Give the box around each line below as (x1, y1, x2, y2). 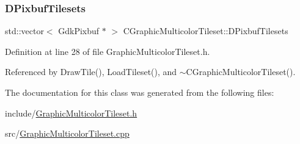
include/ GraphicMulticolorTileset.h (5, 106, 137, 119)
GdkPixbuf (58, 24, 100, 37)
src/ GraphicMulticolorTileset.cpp (5, 127, 130, 140)
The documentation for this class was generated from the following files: (5, 86, 274, 98)
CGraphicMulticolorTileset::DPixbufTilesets (123, 24, 288, 37)
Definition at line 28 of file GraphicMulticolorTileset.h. (5, 45, 210, 57)
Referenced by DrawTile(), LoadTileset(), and (5, 65, 177, 78)
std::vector (5, 24, 44, 37)
